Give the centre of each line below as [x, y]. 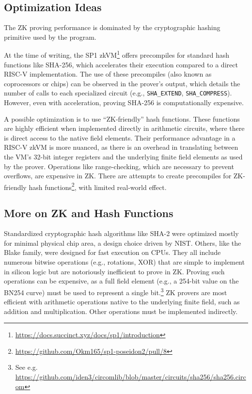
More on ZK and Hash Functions [89, 213]
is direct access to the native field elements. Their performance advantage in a [120, 137]
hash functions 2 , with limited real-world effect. [98, 186]
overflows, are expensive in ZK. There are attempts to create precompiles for [118, 176]
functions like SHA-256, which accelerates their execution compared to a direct [121, 64]
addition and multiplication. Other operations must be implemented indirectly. [121, 311]
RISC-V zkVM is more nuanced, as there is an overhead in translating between [121, 147]
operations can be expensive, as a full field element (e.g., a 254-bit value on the [121, 281]
